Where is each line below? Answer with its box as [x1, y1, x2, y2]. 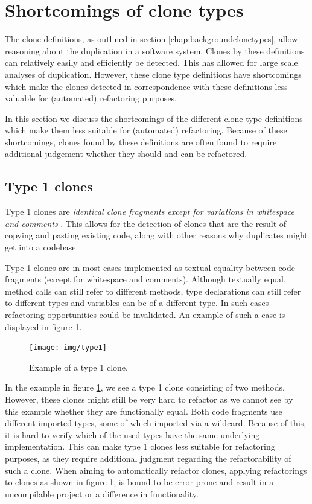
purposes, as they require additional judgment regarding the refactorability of [5, 452, 291, 465]
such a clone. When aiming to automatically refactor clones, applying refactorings [5, 464, 307, 476]
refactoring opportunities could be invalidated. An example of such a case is [5, 308, 285, 321]
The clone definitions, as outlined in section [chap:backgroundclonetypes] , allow [5, 33, 298, 45]
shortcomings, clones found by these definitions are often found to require [5, 135, 277, 148]
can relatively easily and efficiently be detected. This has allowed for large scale [5, 56, 298, 69]
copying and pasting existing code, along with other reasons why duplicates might [5, 229, 308, 241]
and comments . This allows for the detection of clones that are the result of [5, 217, 287, 229]
